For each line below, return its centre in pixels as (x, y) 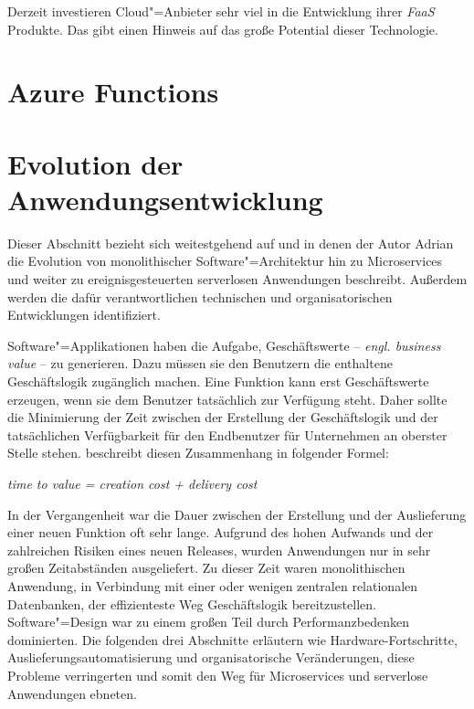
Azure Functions (113, 92)
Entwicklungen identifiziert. (84, 315)
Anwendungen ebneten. (72, 693)
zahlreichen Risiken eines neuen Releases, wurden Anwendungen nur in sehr (219, 550)
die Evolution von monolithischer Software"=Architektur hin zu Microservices (225, 261)
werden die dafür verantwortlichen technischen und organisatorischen (200, 296)
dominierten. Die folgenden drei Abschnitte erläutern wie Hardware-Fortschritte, (232, 639)
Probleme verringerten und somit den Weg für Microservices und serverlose (218, 675)
